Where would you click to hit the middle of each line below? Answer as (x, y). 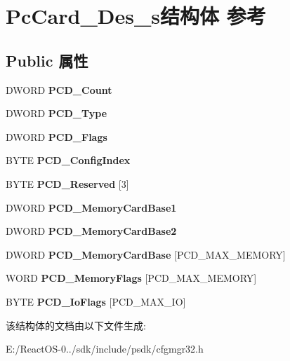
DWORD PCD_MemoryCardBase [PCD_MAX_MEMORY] (146, 254)
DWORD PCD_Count (59, 89)
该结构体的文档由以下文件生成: (76, 325)
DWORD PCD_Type (57, 113)
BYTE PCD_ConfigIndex (68, 160)
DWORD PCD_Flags (57, 136)
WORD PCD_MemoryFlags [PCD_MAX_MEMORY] (131, 278)
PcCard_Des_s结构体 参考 (136, 16)
